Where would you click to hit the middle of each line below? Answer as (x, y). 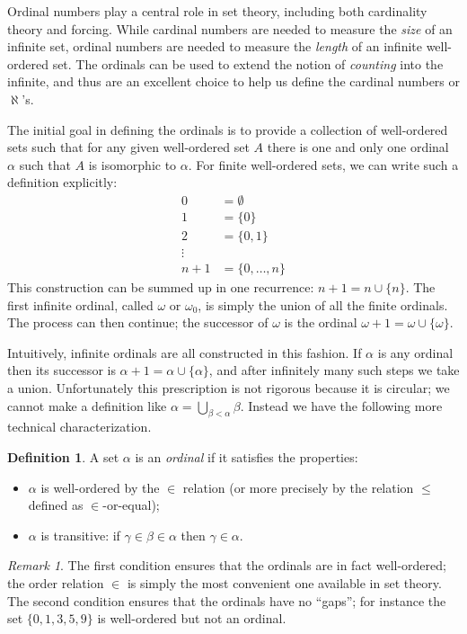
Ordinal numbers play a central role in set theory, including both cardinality (217, 11)
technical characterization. (79, 427)
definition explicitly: (62, 182)
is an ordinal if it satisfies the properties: (247, 457)
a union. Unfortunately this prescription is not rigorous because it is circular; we (229, 388)
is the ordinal (321, 322)
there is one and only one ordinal (358, 147)
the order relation (56, 583)
